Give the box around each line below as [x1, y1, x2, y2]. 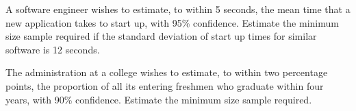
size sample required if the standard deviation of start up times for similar [5, 29, 317, 43]
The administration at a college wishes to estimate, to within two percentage [5, 65, 328, 79]
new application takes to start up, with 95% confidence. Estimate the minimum [5, 15, 339, 29]
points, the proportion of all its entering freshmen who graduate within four [5, 78, 324, 92]
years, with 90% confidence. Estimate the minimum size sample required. [5, 92, 312, 106]
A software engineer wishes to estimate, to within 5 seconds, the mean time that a [5, 2, 351, 16]
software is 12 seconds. [5, 42, 100, 56]
